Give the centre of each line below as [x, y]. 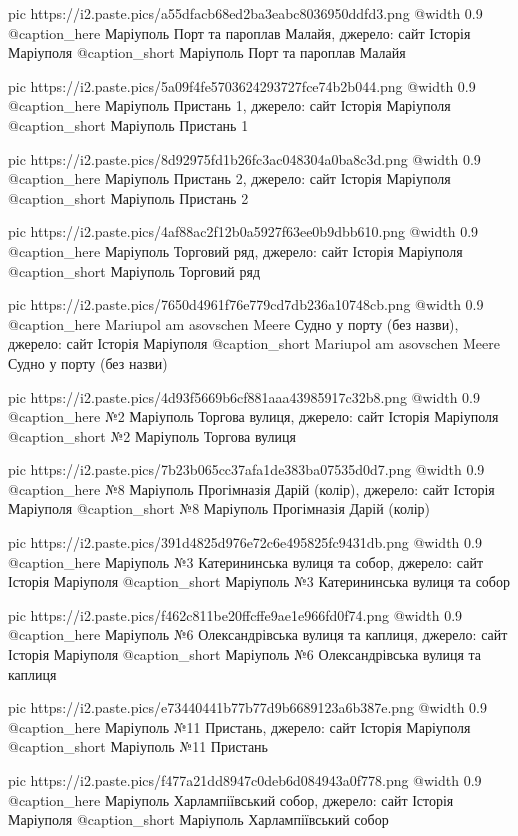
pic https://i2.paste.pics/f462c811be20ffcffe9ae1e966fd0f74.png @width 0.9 [235, 614]
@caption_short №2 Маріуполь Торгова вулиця [152, 435]
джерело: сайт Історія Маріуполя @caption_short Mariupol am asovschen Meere [254, 343]
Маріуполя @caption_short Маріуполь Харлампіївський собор [198, 819]
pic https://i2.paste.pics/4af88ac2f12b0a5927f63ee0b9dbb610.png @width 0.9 [243, 231]
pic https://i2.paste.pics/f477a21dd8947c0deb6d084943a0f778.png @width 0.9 [245, 780]
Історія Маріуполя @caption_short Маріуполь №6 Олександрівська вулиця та [245, 654]
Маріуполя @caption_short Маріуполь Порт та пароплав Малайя [207, 52]
